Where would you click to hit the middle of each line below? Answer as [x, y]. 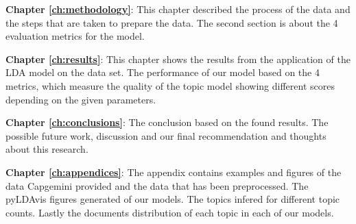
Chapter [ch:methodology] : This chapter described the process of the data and [178, 9]
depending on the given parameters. [81, 99]
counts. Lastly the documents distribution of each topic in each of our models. [170, 212]
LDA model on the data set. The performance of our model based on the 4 [163, 72]
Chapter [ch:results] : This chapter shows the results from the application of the [178, 59]
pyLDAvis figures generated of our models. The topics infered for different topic [173, 199]
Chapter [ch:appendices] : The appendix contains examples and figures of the [174, 172]
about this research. [47, 149]
